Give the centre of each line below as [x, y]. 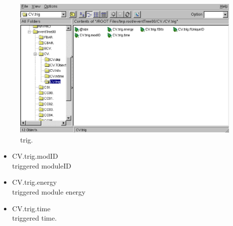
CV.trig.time [31, 208]
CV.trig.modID [35, 156]
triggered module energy [49, 192]
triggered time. [34, 218]
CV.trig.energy [34, 182]
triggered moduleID [42, 165]
